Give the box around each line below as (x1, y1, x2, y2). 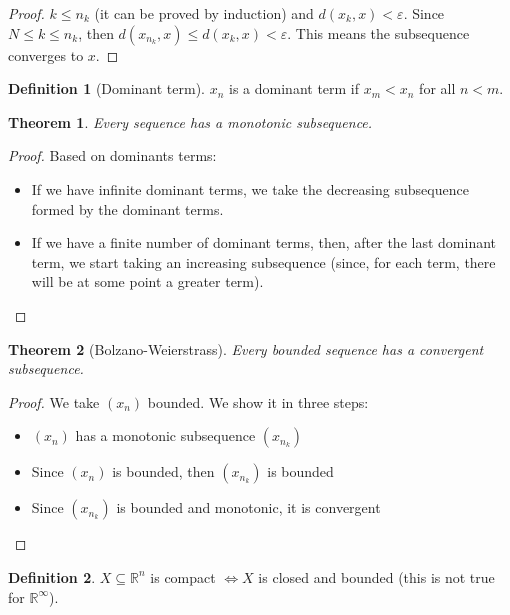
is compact (150, 566, 216, 587)
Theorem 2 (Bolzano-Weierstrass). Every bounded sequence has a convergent (8, 338, 484, 359)
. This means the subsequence (287, 22, 470, 43)
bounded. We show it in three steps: (147, 391, 369, 412)
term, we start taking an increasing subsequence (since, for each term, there (31, 251, 496, 272)
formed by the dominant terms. (31, 198, 224, 219)
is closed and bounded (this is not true (258, 566, 495, 587)
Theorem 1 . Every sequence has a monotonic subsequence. (8, 111, 373, 132)
